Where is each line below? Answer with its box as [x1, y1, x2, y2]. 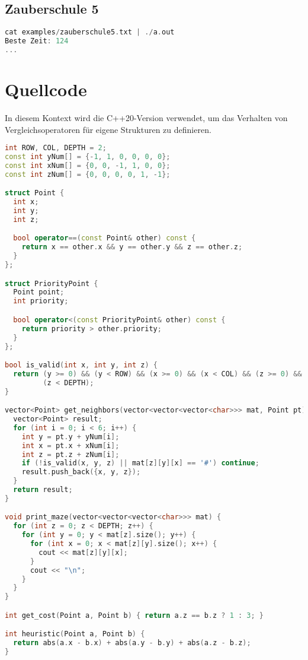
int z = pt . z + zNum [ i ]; [21, 450, 120, 459]
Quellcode [5, 77, 87, 101]
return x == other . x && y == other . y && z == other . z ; [21, 243, 243, 252]
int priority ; [13, 297, 69, 306]
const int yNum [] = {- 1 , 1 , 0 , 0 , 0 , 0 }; [5, 153, 171, 161]
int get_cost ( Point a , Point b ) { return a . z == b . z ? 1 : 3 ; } [5, 611, 264, 620]
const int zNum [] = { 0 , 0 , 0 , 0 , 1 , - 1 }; [5, 170, 171, 179]
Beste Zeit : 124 [5, 37, 69, 46]
